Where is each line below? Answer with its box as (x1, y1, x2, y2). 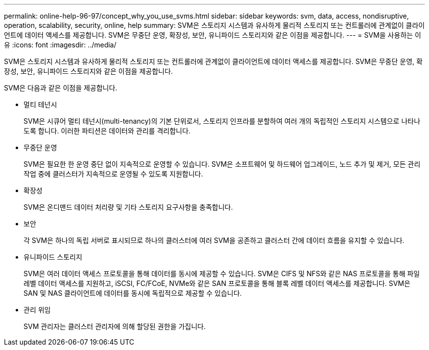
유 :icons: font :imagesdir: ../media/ (4, 41, 117, 49)
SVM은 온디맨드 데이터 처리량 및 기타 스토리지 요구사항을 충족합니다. (24, 203, 233, 211)
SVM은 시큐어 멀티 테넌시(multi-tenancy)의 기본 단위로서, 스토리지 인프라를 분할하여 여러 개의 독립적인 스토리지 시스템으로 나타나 (24, 117, 421, 125)
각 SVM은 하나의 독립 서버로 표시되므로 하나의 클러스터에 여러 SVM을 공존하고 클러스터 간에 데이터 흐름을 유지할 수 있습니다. (24, 236, 405, 244)
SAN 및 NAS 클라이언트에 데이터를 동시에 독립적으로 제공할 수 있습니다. (24, 289, 242, 297)
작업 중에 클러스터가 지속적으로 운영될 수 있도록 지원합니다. (24, 170, 203, 178)
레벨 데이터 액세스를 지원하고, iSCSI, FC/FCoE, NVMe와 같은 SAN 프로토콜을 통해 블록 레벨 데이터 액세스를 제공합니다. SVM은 (24, 279, 411, 287)
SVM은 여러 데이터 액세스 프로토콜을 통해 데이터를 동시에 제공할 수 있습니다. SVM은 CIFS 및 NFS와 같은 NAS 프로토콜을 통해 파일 (24, 269, 420, 278)
